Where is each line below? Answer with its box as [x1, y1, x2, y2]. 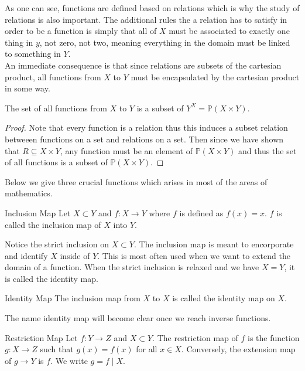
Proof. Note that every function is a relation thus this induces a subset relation [5, 121, 288, 134]
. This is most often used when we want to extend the [97, 249, 290, 261]
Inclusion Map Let [5, 206, 71, 219]
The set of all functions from [5, 101, 107, 114]
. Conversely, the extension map [181, 343, 296, 355]
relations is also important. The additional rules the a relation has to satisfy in [5, 13, 287, 25]
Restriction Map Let [5, 331, 78, 343]
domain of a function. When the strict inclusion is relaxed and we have [5, 261, 259, 273]
